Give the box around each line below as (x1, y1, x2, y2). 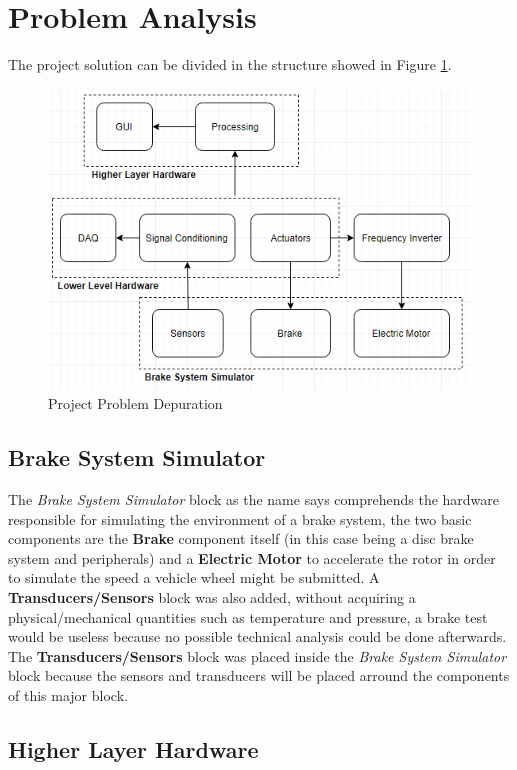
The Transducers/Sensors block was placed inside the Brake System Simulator (8, 645, 507, 666)
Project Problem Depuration (48, 393, 223, 414)
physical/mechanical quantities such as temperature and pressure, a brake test (8, 606, 488, 627)
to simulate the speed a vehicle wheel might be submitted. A (8, 567, 380, 588)
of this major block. (8, 684, 128, 705)
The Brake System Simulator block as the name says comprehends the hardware (8, 489, 500, 510)
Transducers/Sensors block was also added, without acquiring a (8, 587, 416, 607)
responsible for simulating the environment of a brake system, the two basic (8, 508, 472, 529)
